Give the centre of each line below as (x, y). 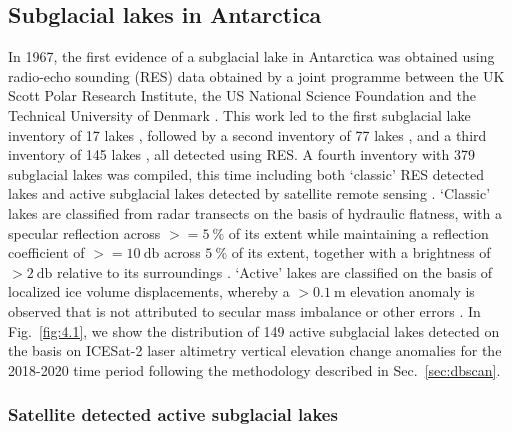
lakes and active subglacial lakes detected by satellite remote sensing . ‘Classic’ (249, 193)
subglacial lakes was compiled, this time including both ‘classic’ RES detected (246, 173)
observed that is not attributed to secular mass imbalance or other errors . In (244, 310)
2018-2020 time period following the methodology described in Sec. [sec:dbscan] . (254, 369)
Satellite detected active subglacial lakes (173, 414)
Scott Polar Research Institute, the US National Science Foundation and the (242, 95)
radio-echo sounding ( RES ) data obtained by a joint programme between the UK (256, 75)
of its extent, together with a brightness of (361, 252)
